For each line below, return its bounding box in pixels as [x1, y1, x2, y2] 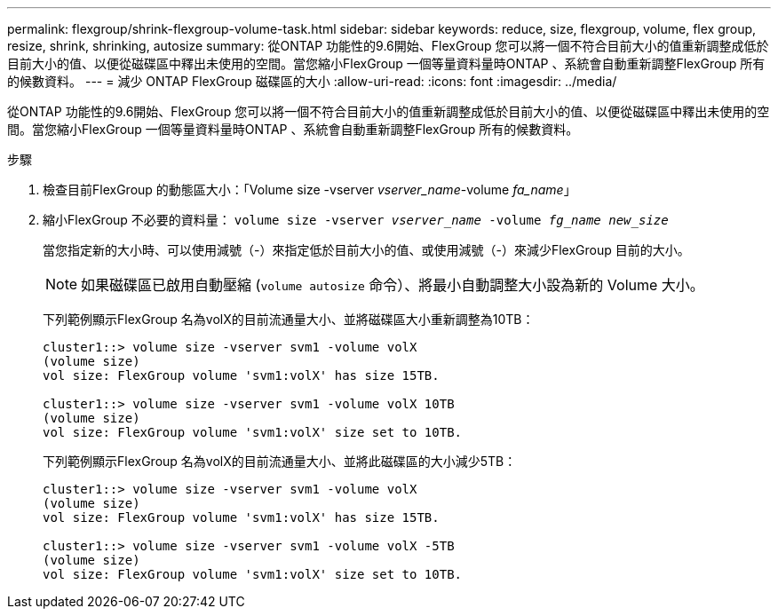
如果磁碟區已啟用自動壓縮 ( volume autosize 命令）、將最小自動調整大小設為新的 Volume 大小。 [81, 276, 704, 294]
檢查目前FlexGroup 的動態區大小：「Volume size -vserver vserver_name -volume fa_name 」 [43, 182, 576, 197]
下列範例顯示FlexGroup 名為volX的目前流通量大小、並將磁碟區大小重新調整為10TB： [43, 312, 535, 327]
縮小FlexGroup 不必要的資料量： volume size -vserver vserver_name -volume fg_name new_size [43, 212, 669, 227]
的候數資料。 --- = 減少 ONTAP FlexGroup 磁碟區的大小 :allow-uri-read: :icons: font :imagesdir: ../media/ [7, 74, 617, 89]
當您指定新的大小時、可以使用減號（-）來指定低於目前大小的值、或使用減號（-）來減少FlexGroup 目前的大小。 [43, 242, 690, 257]
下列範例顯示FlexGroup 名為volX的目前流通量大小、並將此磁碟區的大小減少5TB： [43, 454, 517, 469]
